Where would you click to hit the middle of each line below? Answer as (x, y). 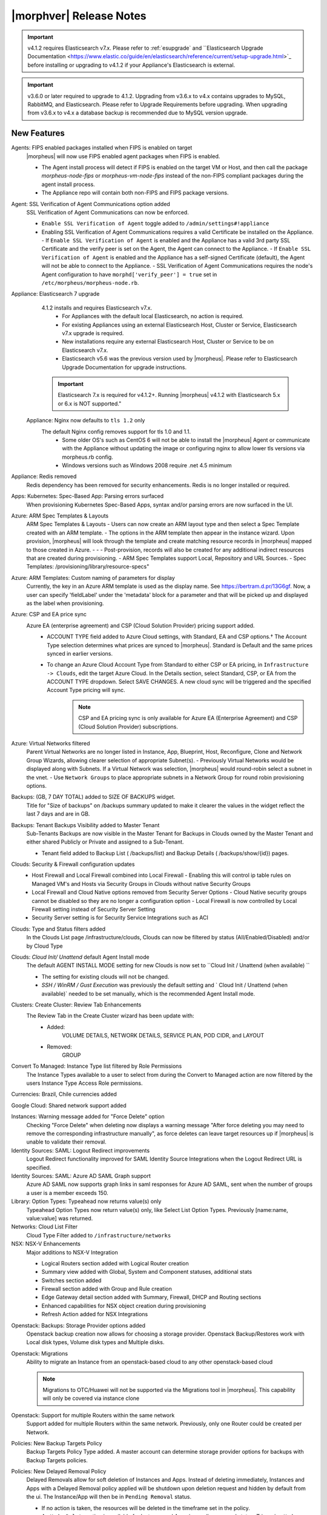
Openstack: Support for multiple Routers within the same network (93, 1415)
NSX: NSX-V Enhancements (46, 1244)
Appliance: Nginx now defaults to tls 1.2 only (86, 421)
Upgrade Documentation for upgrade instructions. (124, 367)
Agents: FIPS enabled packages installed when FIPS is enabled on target (102, 148)
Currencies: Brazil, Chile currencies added (64, 1094)
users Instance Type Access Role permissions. (84, 1083)
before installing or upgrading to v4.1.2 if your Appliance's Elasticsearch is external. (131, 65)
